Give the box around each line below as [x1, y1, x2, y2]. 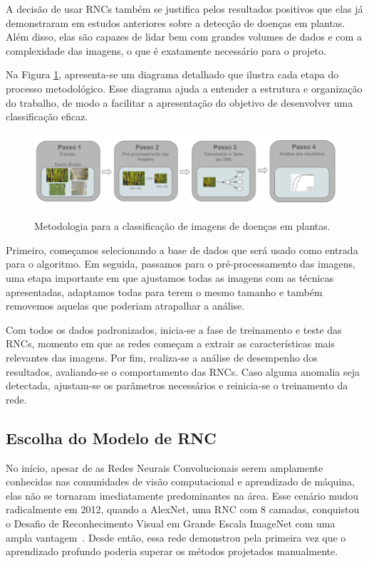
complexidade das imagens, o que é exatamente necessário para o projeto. [6, 43, 326, 58]
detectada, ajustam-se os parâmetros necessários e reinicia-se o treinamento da [6, 378, 348, 393]
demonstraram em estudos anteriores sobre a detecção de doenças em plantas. [6, 15, 345, 30]
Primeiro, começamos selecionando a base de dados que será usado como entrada [6, 242, 358, 257]
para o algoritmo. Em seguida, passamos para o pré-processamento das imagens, [6, 256, 355, 271]
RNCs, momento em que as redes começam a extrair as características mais [6, 336, 336, 351]
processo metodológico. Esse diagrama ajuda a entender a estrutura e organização [6, 80, 363, 95]
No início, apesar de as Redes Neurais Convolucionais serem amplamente [6, 460, 323, 475]
